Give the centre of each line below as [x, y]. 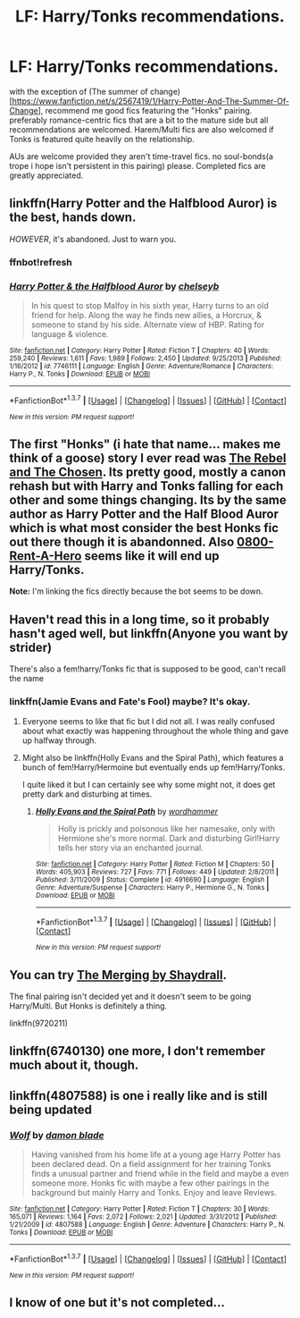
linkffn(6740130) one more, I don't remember [137, 1051]
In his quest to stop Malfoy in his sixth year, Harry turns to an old [150, 305]
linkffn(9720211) [39, 1023]
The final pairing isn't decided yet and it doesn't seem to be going [130, 997]
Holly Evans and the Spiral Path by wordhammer [127, 811]
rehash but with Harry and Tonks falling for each [146, 486]
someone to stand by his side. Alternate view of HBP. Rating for [148, 325]
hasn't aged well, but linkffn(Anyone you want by [149, 634]
